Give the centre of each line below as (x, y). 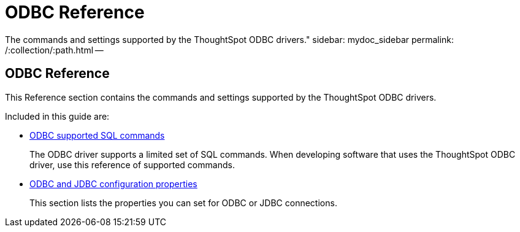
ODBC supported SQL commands (97, 135)
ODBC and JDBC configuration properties (113, 184)
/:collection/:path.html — (54, 50)
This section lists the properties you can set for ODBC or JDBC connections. (183, 203)
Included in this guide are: (57, 116)
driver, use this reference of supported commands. (132, 164)
